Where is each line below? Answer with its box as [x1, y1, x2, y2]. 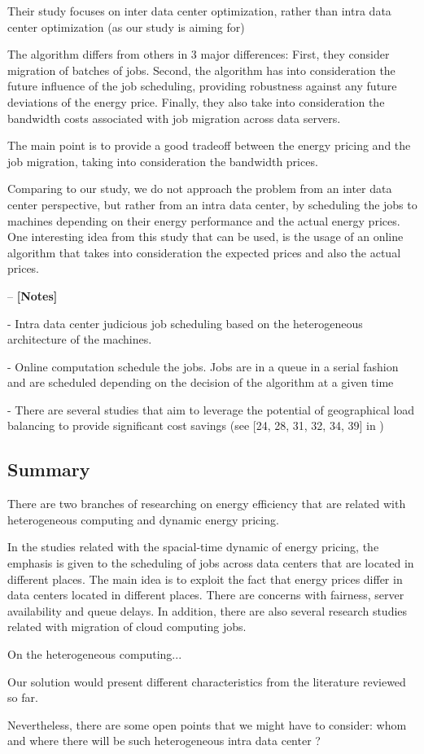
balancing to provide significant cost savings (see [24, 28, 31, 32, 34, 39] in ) [7, 417, 384, 434]
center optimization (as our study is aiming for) [7, 18, 245, 35]
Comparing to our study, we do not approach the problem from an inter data [7, 180, 392, 197]
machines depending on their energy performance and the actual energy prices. [7, 212, 400, 229]
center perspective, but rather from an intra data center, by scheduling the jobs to [7, 195, 417, 213]
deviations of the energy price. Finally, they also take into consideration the [7, 93, 385, 110]
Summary [7, 457, 90, 482]
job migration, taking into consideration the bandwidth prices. [7, 152, 318, 169]
